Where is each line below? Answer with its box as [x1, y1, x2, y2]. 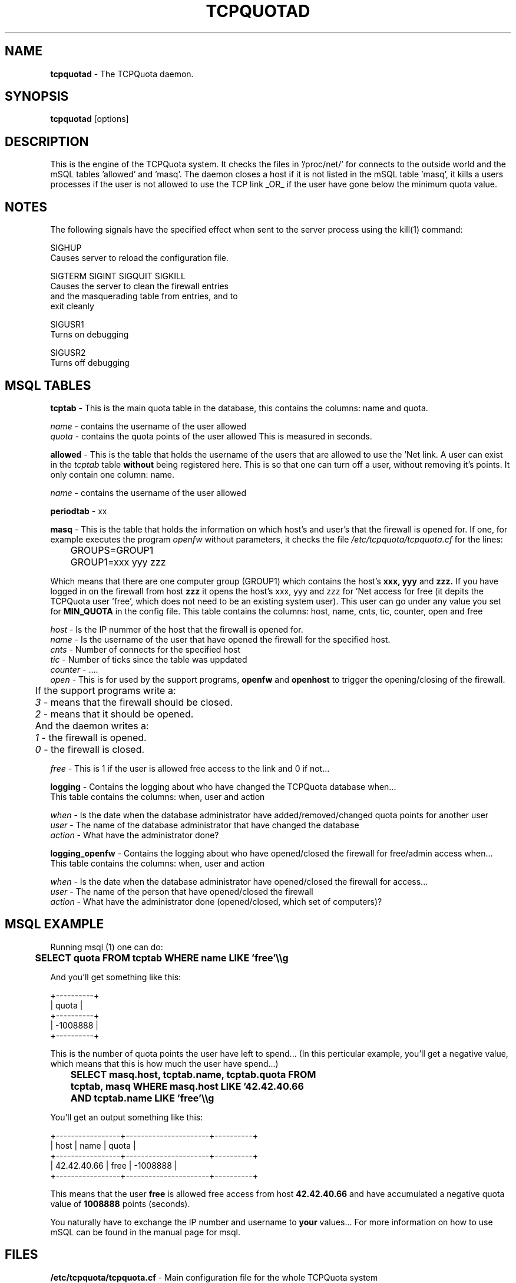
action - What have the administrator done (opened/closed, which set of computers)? [50, 896, 382, 907]
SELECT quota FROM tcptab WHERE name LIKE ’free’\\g [35, 951, 289, 964]
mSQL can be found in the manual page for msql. [50, 1226, 240, 1237]
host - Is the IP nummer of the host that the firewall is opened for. [50, 624, 303, 634]
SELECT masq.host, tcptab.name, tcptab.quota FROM [70, 1068, 316, 1080]
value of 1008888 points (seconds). [50, 1198, 190, 1209]
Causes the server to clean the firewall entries [50, 281, 229, 292]
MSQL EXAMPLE [5, 917, 104, 932]
